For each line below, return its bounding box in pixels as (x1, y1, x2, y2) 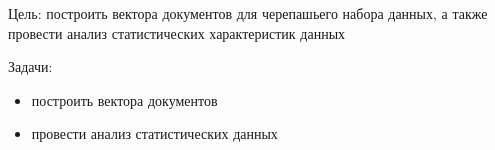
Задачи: (8, 56, 53, 77)
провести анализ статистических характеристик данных (8, 22, 346, 43)
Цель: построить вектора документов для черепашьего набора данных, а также (8, 3, 488, 23)
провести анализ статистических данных (31, 123, 278, 144)
